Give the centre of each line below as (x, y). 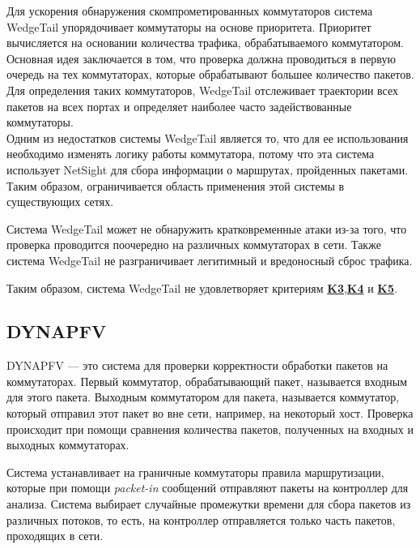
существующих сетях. (60, 202)
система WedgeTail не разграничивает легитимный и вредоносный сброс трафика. (210, 260)
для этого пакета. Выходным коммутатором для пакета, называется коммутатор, (203, 397)
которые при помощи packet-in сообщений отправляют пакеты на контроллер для (208, 488)
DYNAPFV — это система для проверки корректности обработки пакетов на (197, 365)
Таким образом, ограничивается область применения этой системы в (176, 185)
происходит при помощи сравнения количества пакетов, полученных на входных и (210, 429)
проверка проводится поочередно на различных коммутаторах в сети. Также (194, 244)
